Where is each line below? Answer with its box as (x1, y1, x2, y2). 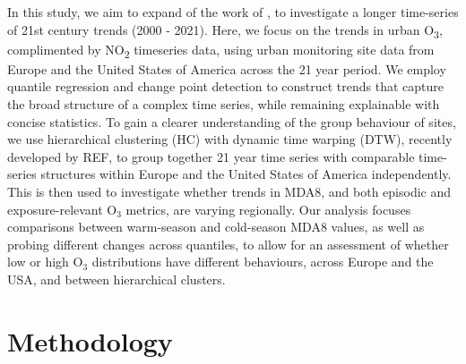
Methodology (7, 322, 173, 359)
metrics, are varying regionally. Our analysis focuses (125, 199, 411, 218)
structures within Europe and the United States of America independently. (40, 165, 452, 183)
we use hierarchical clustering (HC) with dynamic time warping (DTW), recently (7, 130, 453, 148)
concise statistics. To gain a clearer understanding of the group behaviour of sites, (7, 112, 456, 131)
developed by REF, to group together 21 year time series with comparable (7, 147, 415, 165)
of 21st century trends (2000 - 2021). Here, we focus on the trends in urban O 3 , (7, 20, 443, 41)
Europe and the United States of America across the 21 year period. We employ (7, 59, 446, 78)
